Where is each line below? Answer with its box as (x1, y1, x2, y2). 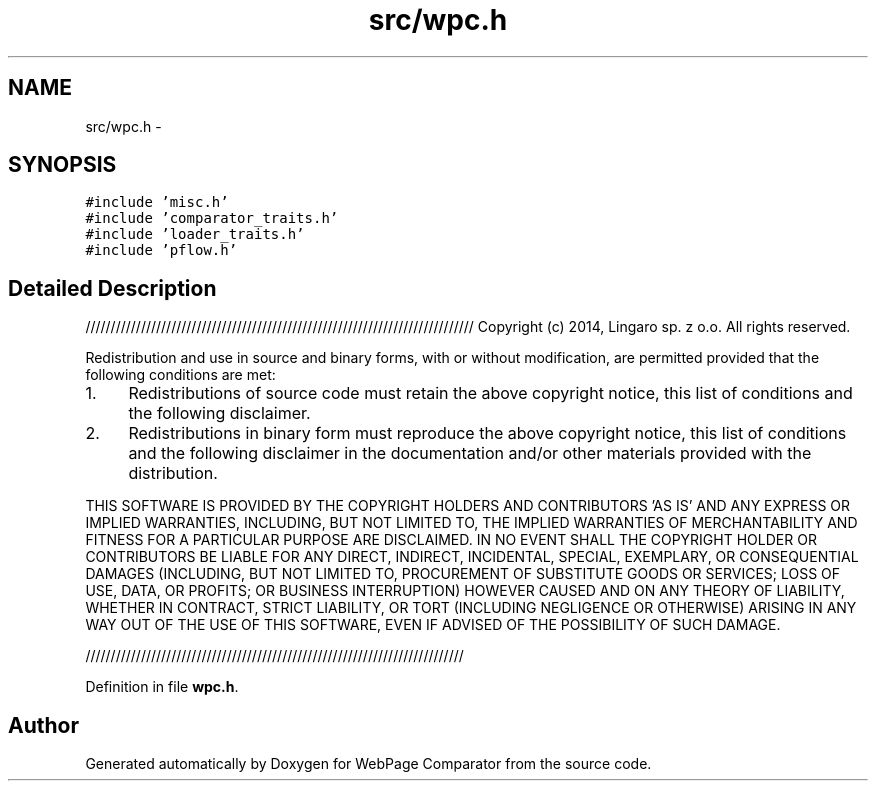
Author (8, 712, 79, 738)
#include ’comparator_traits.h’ (85, 210, 339, 227)
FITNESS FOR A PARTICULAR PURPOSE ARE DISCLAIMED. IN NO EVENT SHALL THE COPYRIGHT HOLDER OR (85, 531, 817, 549)
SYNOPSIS (8, 152, 117, 178)
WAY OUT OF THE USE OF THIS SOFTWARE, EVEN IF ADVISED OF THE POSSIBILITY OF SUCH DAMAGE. (85, 616, 781, 634)
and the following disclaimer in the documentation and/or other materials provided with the (128, 443, 812, 464)
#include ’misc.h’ (85, 194, 229, 211)
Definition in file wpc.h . (85, 678, 239, 696)
